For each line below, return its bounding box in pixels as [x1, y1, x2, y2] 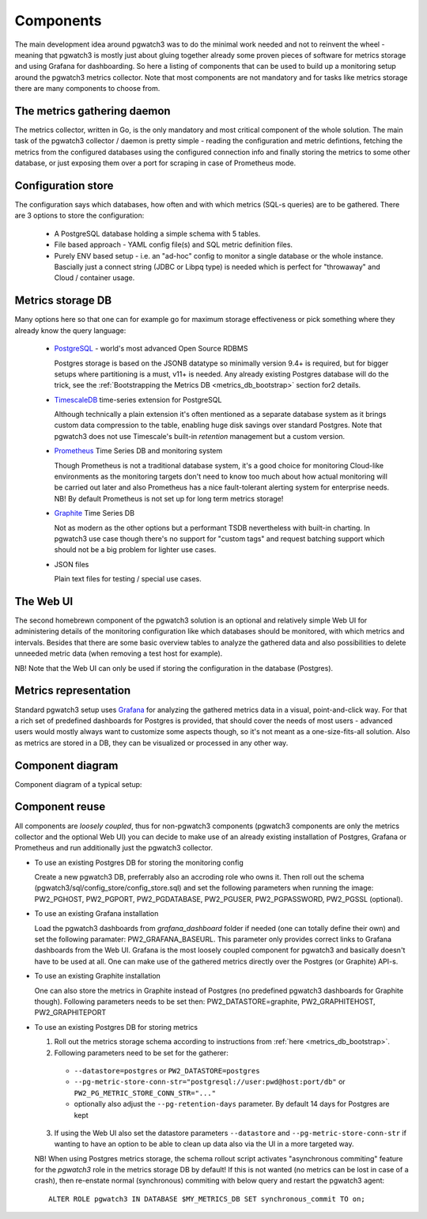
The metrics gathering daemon [14, 104, 171, 118]
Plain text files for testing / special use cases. [54, 574, 202, 584]
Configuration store [14, 179, 114, 192]
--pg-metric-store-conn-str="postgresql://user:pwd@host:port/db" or [74, 1077, 346, 1087]
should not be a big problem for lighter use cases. [54, 545, 217, 555]
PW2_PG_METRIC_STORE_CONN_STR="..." [74, 1088, 217, 1097]
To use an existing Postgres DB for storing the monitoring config [34, 857, 244, 867]
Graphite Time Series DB [54, 509, 134, 518]
